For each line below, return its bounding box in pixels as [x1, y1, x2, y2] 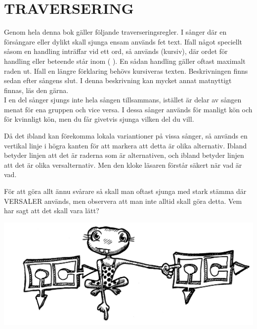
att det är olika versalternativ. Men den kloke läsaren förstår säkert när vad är [4, 159, 242, 170]
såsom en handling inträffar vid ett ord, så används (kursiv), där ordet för [4, 46, 228, 56]
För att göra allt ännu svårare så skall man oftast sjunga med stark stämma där [4, 186, 247, 196]
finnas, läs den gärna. [4, 85, 69, 95]
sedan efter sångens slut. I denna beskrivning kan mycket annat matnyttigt [4, 75, 232, 86]
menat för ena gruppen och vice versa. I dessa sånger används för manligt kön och [4, 104, 253, 114]
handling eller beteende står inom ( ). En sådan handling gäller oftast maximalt [4, 55, 246, 66]
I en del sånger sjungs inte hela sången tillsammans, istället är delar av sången [4, 94, 242, 105]
